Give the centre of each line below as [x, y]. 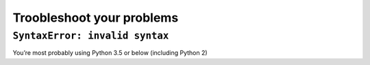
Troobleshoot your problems [96, 18]
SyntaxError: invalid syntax [91, 36]
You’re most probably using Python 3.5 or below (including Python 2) [110, 53]
